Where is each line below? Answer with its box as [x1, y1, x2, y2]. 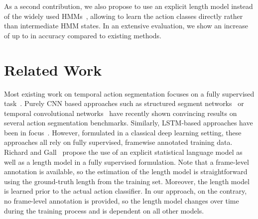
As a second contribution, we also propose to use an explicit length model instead [4, 1, 253, 11]
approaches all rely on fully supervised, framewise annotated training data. [4, 137, 233, 147]
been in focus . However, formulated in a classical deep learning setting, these [4, 127, 242, 137]
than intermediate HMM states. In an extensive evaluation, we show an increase [4, 20, 249, 31]
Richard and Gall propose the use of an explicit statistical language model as [4, 147, 243, 157]
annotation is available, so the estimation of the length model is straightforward [4, 166, 248, 177]
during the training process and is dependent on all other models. [4, 205, 204, 216]
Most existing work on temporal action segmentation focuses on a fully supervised [4, 88, 255, 99]
